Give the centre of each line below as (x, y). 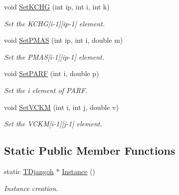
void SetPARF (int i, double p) (52, 73)
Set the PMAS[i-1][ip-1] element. (54, 56)
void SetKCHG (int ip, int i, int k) (57, 6)
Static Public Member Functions (90, 150)
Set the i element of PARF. (46, 90)
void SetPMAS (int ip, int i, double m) (64, 40)
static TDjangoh (29, 171)
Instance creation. (31, 188)
